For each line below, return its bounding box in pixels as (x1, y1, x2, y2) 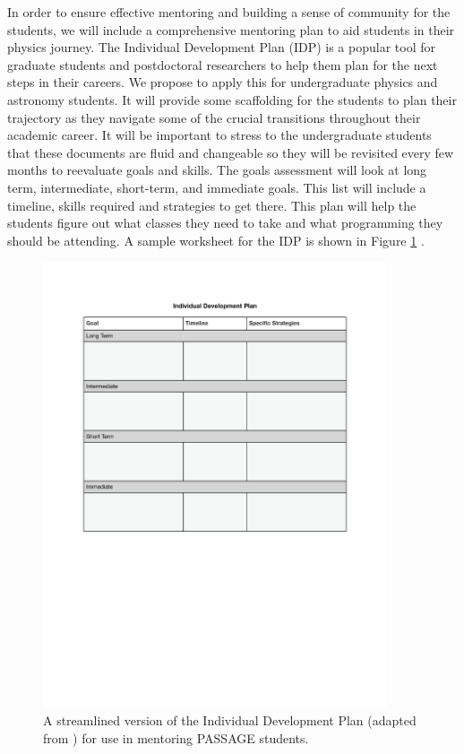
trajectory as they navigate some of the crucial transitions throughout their (7, 108, 421, 126)
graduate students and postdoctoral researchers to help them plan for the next (7, 55, 438, 74)
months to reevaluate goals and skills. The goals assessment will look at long (7, 160, 427, 179)
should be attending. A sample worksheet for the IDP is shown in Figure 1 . (7, 230, 425, 249)
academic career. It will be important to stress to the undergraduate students (7, 126, 432, 144)
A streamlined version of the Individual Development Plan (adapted (43, 711, 417, 730)
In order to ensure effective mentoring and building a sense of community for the (7, 3, 451, 21)
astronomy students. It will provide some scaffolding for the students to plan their (7, 90, 457, 108)
